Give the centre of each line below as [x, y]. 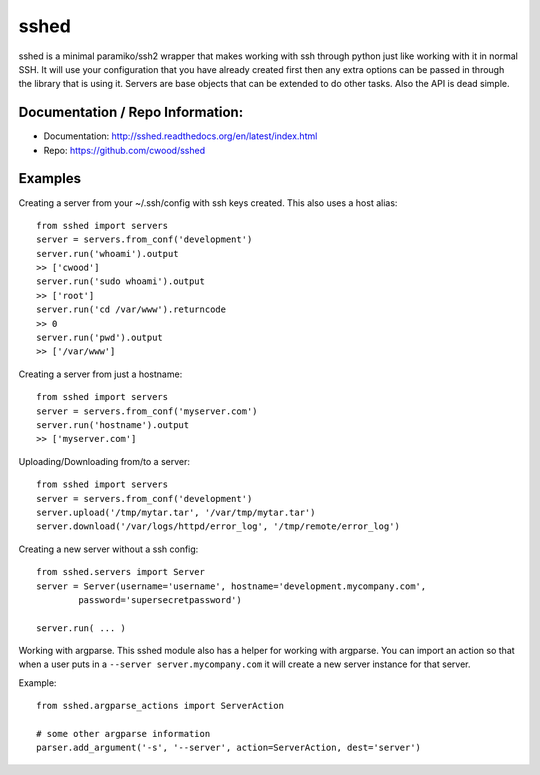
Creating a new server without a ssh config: [108, 549]
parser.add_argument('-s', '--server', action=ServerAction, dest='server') [229, 748]
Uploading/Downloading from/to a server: [104, 461]
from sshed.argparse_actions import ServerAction [160, 706]
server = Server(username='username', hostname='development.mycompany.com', [231, 586]
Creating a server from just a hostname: [100, 374]
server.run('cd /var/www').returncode [131, 309]
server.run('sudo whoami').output [120, 281]
